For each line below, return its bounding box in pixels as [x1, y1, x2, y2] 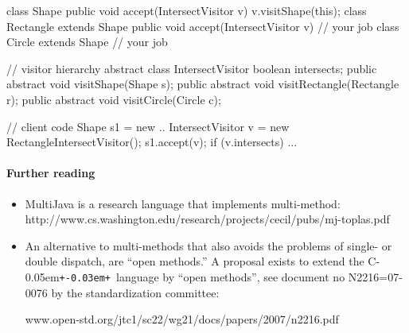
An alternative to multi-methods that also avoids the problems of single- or [25, 237, 392, 254]
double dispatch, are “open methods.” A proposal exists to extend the [25, 253, 364, 269]
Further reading [6, 165, 95, 181]
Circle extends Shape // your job [6, 33, 168, 50]
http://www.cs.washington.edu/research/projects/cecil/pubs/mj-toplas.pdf [25, 211, 390, 227]
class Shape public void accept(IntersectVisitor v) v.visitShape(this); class [6, 2, 367, 18]
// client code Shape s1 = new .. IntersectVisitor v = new [6, 118, 290, 134]
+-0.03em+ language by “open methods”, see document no [59, 268, 345, 285]
